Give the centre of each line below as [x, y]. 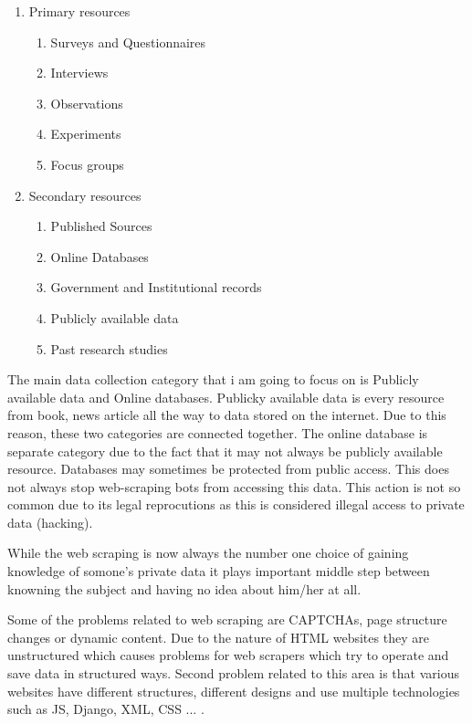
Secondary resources [85, 195]
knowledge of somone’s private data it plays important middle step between [219, 571]
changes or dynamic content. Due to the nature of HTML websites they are [218, 637]
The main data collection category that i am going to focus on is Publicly [213, 379]
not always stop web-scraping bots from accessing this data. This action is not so [234, 486]
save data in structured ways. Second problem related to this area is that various [233, 673]
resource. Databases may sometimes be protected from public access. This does [228, 469]
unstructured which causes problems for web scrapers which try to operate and [228, 655]
